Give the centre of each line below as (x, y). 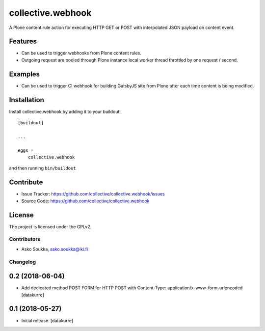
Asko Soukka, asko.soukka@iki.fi (55, 249)
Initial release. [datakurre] (47, 320)
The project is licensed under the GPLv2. (50, 226)
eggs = (26, 150)
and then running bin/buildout (42, 168)
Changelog (23, 262)
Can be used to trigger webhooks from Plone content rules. (81, 53)
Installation (26, 100)
